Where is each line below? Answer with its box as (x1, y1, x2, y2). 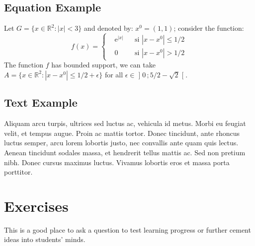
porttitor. (4, 167, 33, 177)
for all (104, 69, 123, 79)
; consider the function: (173, 23, 244, 33)
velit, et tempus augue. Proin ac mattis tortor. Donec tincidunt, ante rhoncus (4, 127, 240, 138)
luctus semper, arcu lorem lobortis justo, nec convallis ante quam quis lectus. (4, 137, 239, 148)
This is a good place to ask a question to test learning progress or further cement (4, 224, 251, 235)
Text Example (4, 95, 78, 110)
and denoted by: (84, 23, 133, 33)
